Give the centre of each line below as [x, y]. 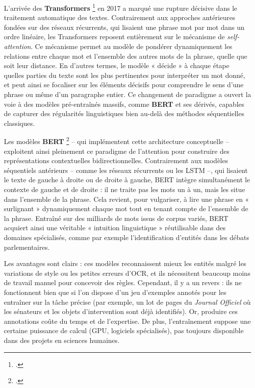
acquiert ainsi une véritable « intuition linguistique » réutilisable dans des [115, 228]
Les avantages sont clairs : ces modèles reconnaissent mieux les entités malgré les [125, 263]
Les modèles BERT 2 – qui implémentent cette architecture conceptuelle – [116, 141]
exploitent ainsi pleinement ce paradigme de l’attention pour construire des [117, 151]
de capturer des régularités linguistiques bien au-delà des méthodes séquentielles [124, 113]
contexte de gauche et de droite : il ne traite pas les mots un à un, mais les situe [125, 189]
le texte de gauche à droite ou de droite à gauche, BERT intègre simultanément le [127, 180]
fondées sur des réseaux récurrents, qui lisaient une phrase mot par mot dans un [124, 27]
